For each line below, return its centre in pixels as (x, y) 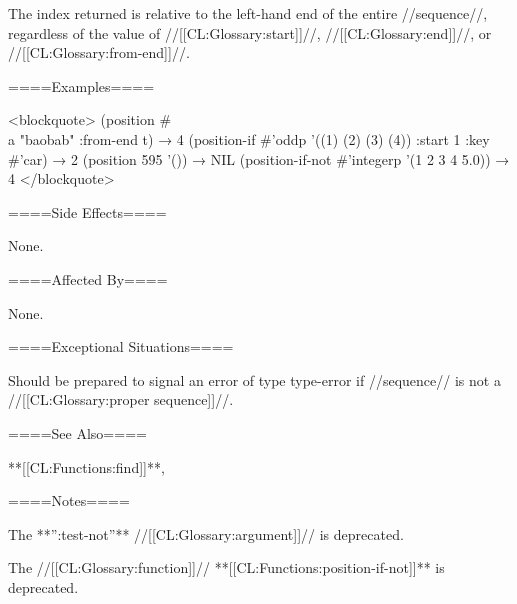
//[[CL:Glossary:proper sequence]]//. (121, 399)
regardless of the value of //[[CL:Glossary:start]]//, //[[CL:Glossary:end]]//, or (250, 32)
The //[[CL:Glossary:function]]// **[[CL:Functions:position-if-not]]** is (226, 567)
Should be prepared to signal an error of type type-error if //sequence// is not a (254, 379)
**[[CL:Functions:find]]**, (86, 466)
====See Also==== (77, 432)
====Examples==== (81, 85)
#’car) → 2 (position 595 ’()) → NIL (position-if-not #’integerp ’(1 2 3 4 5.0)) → (259, 158)
